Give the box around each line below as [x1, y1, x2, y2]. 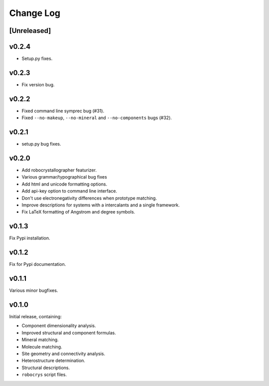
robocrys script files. [21, 372, 67, 378]
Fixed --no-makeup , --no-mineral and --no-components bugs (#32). [21, 115, 172, 121]
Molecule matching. [21, 344, 62, 350]
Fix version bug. [21, 81, 55, 87]
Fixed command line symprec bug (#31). [21, 108, 105, 114]
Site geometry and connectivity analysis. [21, 351, 106, 357]
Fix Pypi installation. [9, 235, 50, 241]
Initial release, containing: [9, 314, 62, 320]
